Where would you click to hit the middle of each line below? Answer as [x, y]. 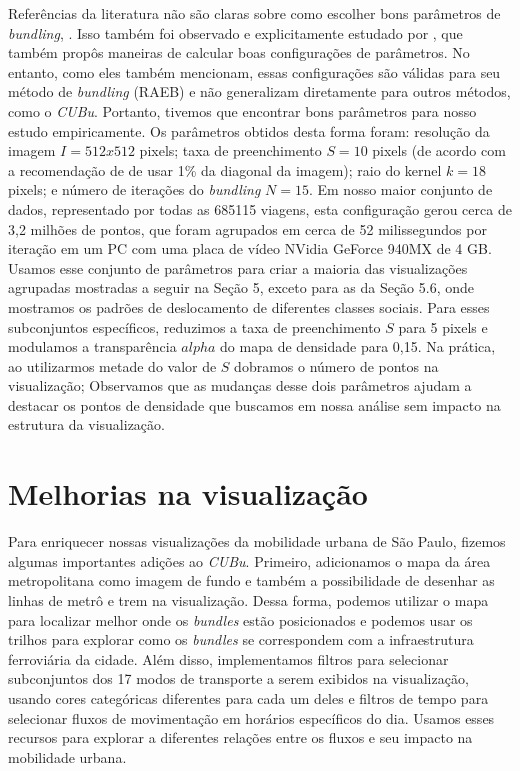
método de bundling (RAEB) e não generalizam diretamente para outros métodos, [259, 91]
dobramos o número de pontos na [336, 365]
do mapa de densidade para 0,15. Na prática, [358, 346]
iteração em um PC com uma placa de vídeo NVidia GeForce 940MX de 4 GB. [250, 248]
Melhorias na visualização [188, 493]
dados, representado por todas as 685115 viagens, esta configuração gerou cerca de [260, 208]
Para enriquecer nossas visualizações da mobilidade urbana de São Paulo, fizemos [257, 541]
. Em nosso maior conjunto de [400, 189]
